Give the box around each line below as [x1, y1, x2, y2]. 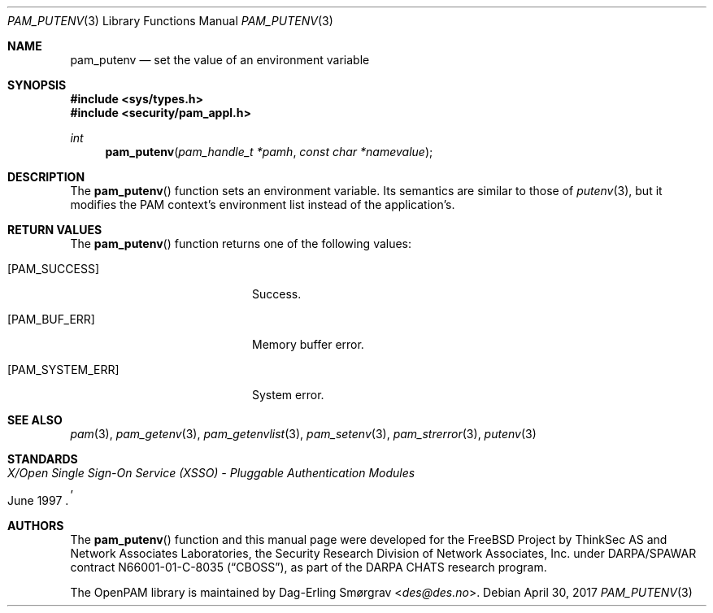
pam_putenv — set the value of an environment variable [70, 53, 370, 67]
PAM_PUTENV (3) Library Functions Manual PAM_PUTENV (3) [7, 14, 333, 28]
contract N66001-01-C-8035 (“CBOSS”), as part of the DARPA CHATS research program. [70, 560, 547, 574]
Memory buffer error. [252, 337, 364, 351]
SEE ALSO [7, 413, 63, 427]
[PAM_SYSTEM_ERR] [7, 363, 120, 376]
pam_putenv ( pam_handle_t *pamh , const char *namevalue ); [105, 145, 433, 159]
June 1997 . [7, 493, 69, 507]
